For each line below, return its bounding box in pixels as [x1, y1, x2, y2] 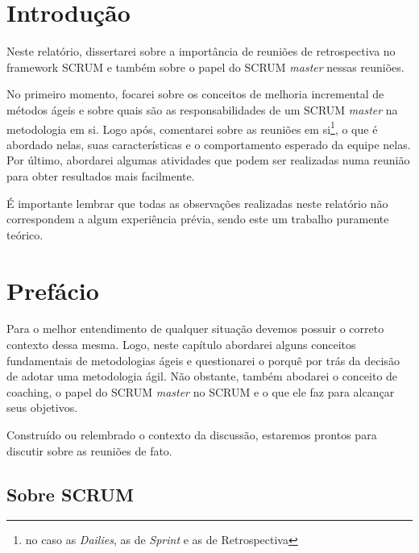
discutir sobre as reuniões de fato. [6, 442, 172, 459]
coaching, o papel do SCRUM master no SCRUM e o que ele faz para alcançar [6, 383, 395, 400]
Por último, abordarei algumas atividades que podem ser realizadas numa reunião [6, 152, 410, 168]
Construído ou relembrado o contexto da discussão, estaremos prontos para [6, 426, 377, 443]
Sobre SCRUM [6, 481, 134, 506]
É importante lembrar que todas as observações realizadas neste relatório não [6, 194, 388, 211]
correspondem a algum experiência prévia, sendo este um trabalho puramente [6, 210, 389, 227]
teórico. [6, 226, 44, 243]
